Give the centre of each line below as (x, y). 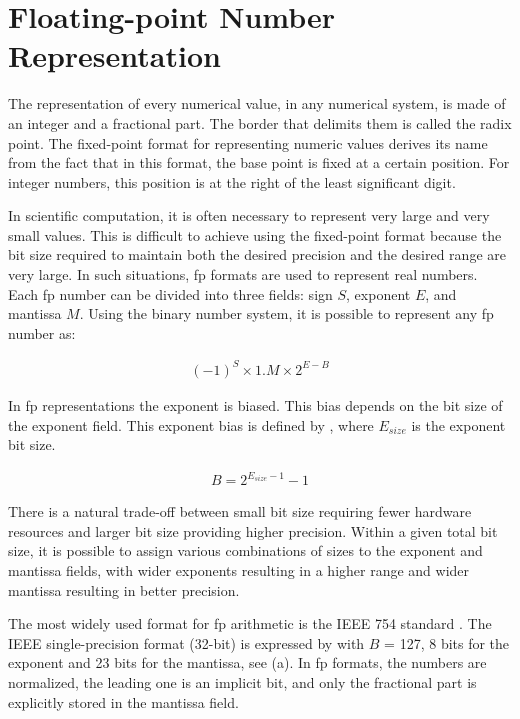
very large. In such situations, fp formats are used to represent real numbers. (243, 274)
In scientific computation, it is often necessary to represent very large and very (249, 215)
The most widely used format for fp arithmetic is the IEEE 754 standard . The (250, 623)
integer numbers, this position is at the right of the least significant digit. (232, 181)
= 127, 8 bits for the (447, 642)
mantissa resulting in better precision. (124, 589)
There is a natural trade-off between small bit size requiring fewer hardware (240, 511)
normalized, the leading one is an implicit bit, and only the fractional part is (242, 682)
